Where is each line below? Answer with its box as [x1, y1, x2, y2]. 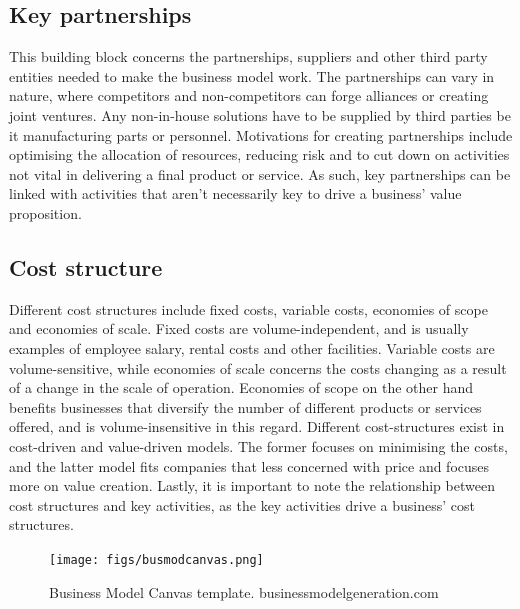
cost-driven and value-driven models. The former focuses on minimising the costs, [9, 435, 508, 456]
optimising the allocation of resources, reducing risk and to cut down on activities [9, 144, 510, 165]
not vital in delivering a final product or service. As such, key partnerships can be [9, 163, 511, 184]
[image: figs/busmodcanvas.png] [49, 552, 264, 567]
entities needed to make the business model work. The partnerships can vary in [9, 65, 495, 86]
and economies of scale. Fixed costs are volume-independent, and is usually [9, 318, 469, 339]
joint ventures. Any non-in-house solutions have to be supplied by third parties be [9, 104, 511, 125]
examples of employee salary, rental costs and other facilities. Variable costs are [9, 337, 495, 358]
